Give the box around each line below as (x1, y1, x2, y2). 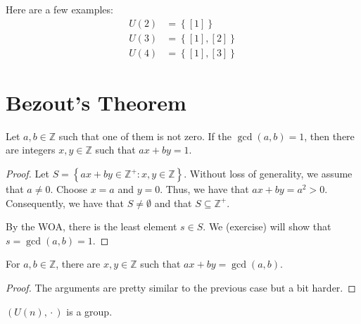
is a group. (66, 304, 113, 318)
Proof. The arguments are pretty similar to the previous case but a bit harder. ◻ (6, 280, 356, 294)
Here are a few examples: (6, 2, 113, 16)
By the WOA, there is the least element (6, 219, 177, 234)
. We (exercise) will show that (203, 219, 331, 234)
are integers (6, 142, 56, 157)
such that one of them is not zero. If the (58, 128, 232, 143)
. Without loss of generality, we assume (184, 166, 353, 180)
